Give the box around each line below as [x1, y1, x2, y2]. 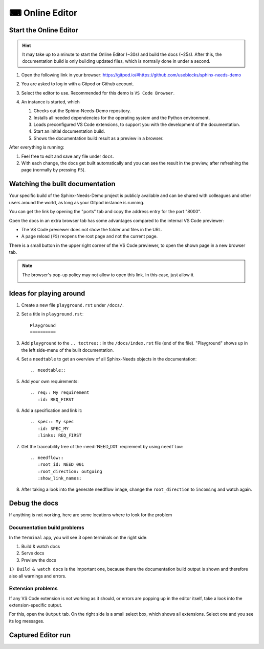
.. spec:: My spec [30, 419, 74, 425]
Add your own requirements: [21, 378, 79, 384]
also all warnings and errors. [9, 573, 66, 579]
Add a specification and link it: [21, 408, 83, 413]
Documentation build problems [9, 524, 85, 531]
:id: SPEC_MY [37, 426, 69, 431]
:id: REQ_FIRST [37, 397, 74, 402]
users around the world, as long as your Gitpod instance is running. [9, 199, 145, 205]
